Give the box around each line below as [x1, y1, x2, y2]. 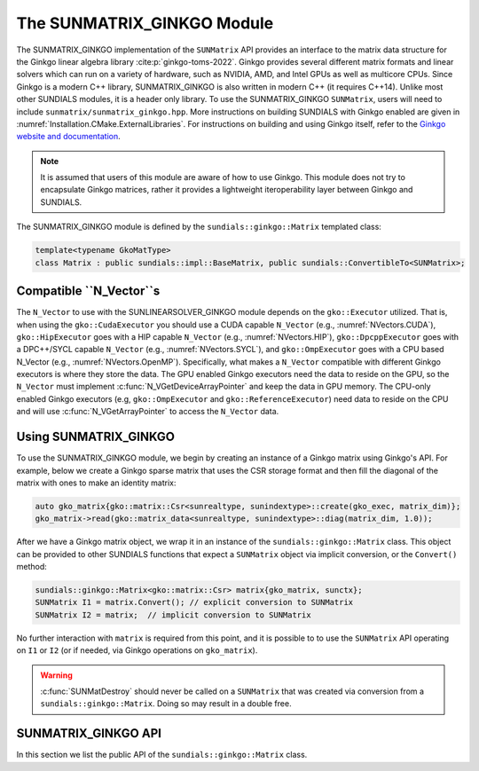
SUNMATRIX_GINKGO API [16, 726, 161, 741]
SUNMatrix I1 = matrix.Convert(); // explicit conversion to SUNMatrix [35, 597, 354, 608]
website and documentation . [16, 131, 122, 142]
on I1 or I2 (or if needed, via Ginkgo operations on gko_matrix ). [16, 645, 258, 656]
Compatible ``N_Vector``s [16, 284, 161, 299]
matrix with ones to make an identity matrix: [16, 477, 177, 488]
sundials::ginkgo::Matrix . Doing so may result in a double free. [40, 698, 292, 709]
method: [16, 562, 48, 572]
